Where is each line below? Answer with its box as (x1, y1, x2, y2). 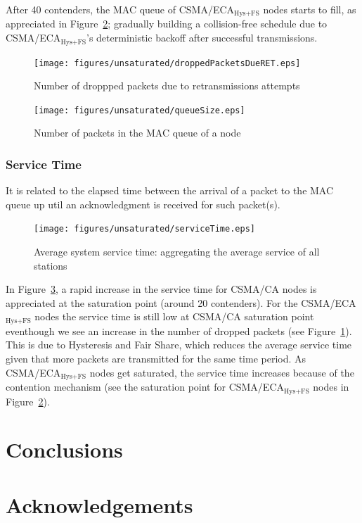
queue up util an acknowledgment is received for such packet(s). (6, 196, 280, 211)
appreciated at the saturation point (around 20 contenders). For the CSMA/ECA (6, 295, 356, 310)
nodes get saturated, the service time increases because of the (89, 365, 354, 379)
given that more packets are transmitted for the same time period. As (6, 351, 306, 366)
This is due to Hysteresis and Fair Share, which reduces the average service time (6, 337, 352, 352)
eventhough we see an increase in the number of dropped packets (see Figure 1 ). (6, 323, 352, 338)
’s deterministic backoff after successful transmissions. (86, 30, 318, 45)
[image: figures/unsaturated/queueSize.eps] (34, 105, 245, 115)
